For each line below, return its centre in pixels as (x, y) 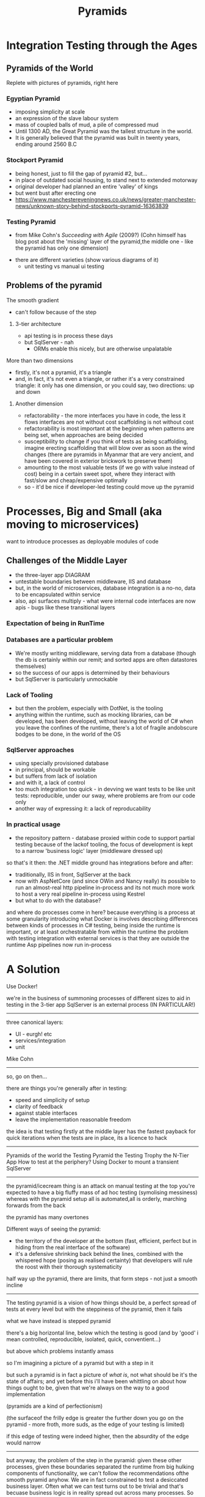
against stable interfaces (46, 1113)
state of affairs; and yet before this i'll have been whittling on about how (97, 1381)
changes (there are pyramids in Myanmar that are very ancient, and (109, 454)
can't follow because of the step (56, 312)
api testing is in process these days (69, 335)
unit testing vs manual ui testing (64, 266)
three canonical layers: (35, 1022)
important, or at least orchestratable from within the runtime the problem (98, 932)
